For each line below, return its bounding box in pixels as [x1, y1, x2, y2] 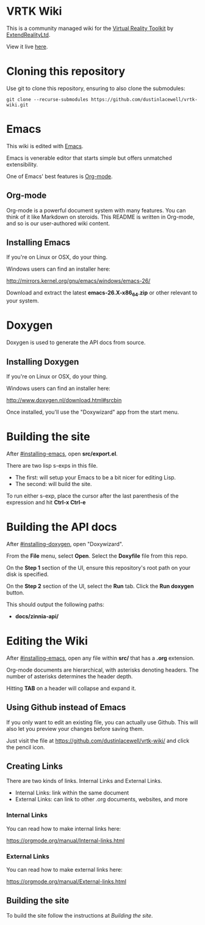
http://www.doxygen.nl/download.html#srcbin [6, 396, 122, 403]
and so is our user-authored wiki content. [6, 219, 110, 227]
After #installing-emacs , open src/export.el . [6, 450, 118, 457]
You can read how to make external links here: [6, 866, 123, 874]
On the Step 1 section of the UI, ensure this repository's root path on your [6, 564, 191, 571]
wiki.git [6, 102, 29, 108]
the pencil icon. [6, 743, 45, 751]
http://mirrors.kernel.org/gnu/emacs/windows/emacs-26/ [6, 277, 151, 285]
